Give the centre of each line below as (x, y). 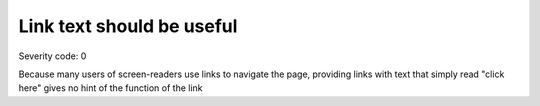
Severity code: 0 (52, 56)
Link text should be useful (128, 26)
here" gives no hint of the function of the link (110, 88)
